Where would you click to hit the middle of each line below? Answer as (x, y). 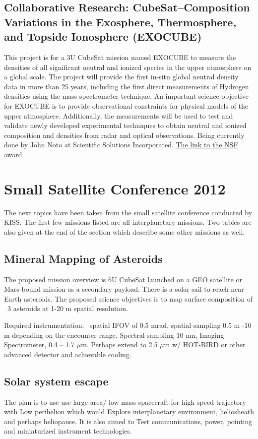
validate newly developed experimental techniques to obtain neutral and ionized (125, 125)
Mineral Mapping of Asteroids (83, 258)
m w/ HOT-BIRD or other (205, 345)
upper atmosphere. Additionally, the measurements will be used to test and (119, 115)
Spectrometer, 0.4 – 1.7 (39, 345)
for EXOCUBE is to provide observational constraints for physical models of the (126, 105)
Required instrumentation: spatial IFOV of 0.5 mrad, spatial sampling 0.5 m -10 (128, 325)
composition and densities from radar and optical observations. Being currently (124, 135)
